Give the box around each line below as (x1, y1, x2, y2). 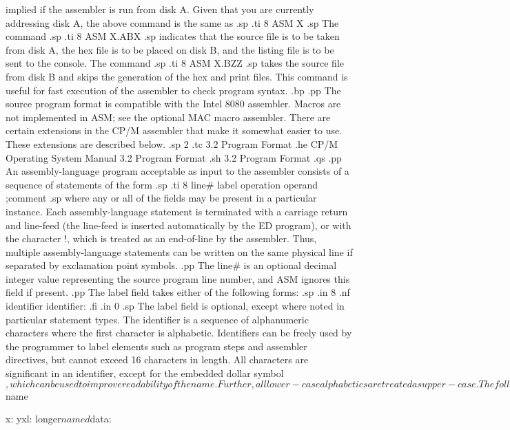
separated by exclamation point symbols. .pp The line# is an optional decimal (6, 258, 337, 272)
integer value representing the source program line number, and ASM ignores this (6, 271, 350, 286)
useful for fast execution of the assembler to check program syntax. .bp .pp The (6, 83, 341, 97)
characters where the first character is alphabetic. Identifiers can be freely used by (6, 325, 352, 340)
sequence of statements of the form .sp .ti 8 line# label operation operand (6, 177, 318, 191)
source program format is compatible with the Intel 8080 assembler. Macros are (6, 96, 341, 111)
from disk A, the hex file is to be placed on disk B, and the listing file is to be (6, 42, 334, 56)
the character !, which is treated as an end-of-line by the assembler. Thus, (6, 231, 317, 246)
